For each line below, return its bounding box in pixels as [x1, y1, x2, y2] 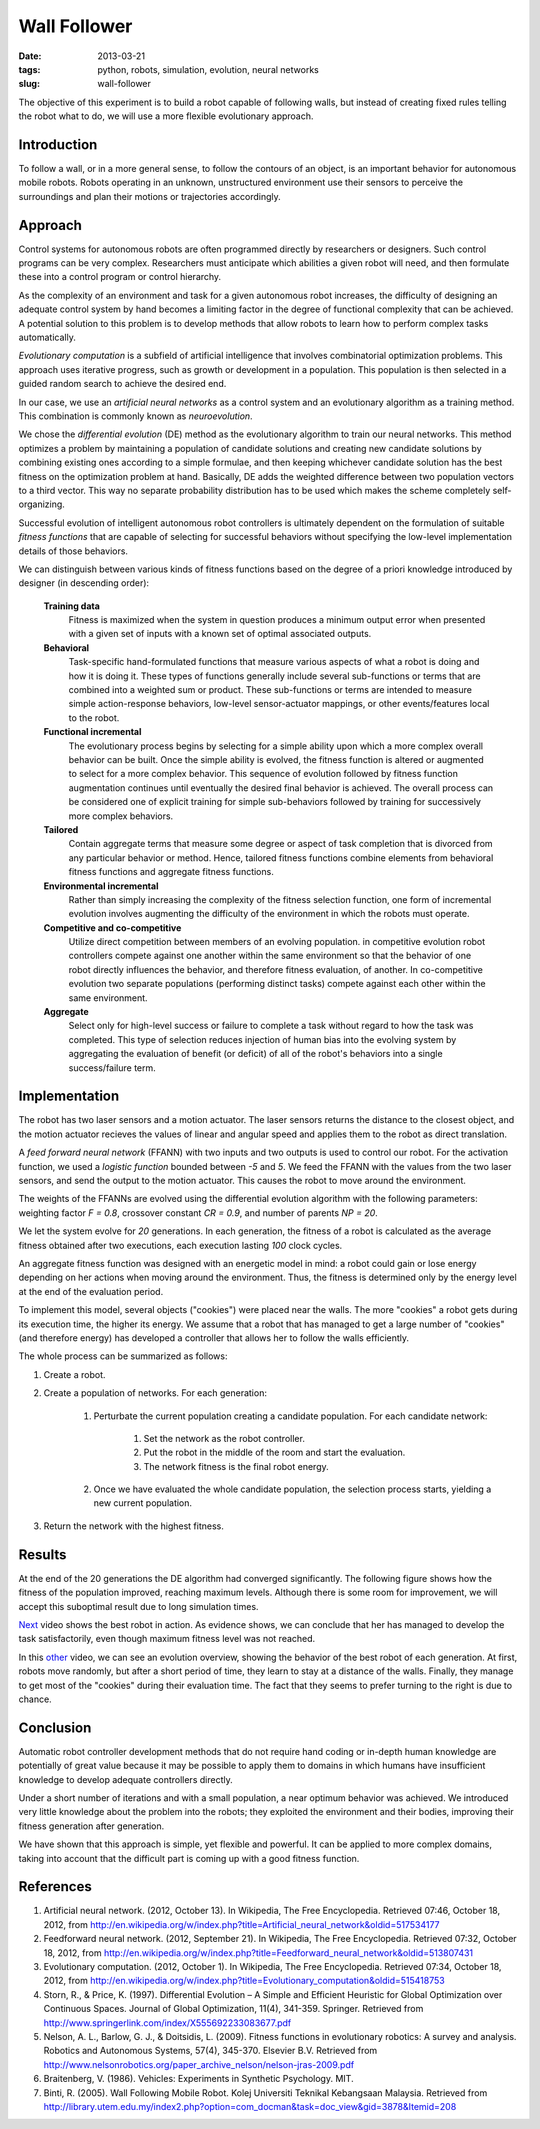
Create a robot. [43, 1368, 106, 1380]
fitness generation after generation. [18, 1820, 165, 1832]
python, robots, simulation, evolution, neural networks [97, 63, 319, 75]
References [18, 1878, 92, 1895]
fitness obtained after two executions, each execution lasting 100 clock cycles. [18, 1239, 343, 1251]
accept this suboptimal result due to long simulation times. [18, 1600, 259, 1612]
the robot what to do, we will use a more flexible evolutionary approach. [18, 110, 314, 122]
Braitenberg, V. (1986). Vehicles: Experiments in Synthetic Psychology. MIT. [43, 2073, 354, 2085]
